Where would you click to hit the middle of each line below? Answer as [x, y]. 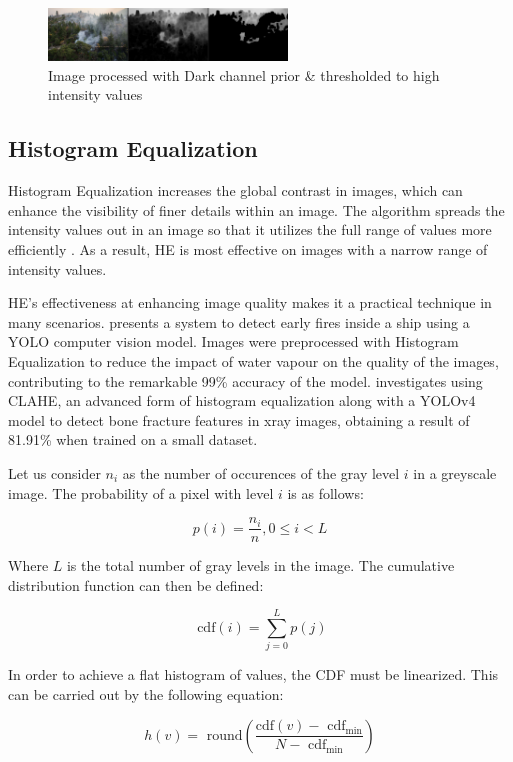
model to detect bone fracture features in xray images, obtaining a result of [239, 419]
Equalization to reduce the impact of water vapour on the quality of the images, [253, 360]
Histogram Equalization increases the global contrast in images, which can [235, 190]
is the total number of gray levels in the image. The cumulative [260, 565]
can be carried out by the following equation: [146, 694]
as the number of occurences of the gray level [261, 472]
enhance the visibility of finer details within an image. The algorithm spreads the [256, 209]
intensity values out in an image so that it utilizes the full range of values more [250, 229]
